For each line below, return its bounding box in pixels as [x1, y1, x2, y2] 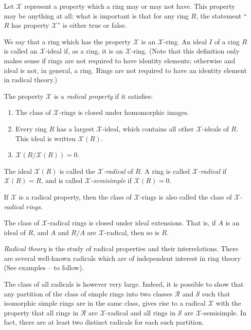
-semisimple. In [201, 307, 247, 317]
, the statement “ [196, 10, 247, 20]
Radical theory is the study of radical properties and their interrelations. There [4, 243, 238, 254]
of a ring [214, 36, 240, 46]
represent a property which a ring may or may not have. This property [24, 1, 235, 11]
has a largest [56, 123, 94, 133]
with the [216, 298, 241, 308]
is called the [59, 165, 95, 176]
